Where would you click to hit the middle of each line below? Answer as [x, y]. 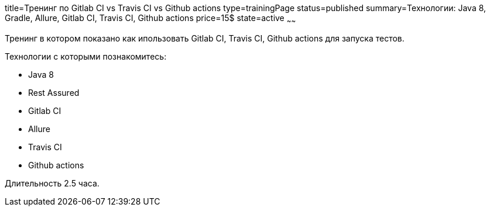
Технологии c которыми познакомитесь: [86, 56]
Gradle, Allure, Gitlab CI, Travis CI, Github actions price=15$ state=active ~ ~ [150, 19]
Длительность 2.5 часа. [52, 183]
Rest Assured [54, 92]
